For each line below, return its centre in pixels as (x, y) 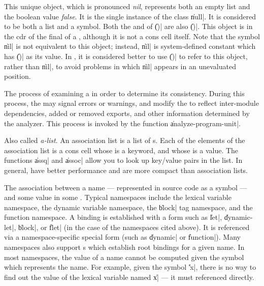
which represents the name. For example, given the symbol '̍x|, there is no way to (130, 267)
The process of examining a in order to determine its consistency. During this (124, 93)
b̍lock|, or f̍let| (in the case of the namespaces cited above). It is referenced (134, 227)
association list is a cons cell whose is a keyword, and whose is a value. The (121, 150)
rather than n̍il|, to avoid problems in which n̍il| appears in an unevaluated (120, 66)
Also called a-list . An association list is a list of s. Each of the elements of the (125, 140)
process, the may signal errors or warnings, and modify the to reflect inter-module (131, 103)
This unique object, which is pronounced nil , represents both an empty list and (127, 6)
